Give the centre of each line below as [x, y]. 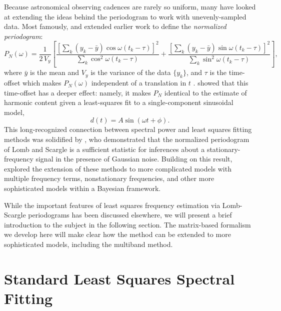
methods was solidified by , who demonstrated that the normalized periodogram [127, 139]
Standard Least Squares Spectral [119, 278]
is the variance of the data [131, 72]
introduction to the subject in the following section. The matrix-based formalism [127, 224]
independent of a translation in [139, 83]
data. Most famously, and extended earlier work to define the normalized [115, 26]
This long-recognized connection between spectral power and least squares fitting [128, 129]
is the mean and [55, 72]
